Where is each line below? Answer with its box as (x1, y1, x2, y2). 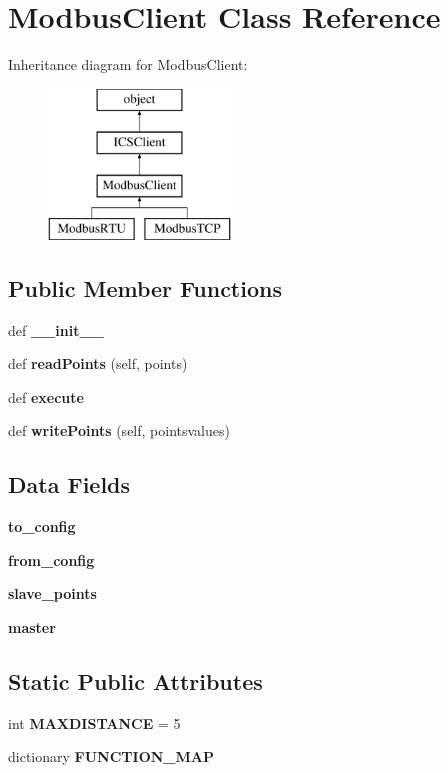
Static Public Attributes (8, 666, 263, 697)
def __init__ (8, 319, 104, 340)
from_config (8, 549, 95, 570)
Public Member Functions (8, 272, 282, 303)
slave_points (8, 583, 97, 604)
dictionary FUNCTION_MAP (8, 746, 214, 767)
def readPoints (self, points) (8, 353, 188, 374)
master (8, 617, 56, 638)
